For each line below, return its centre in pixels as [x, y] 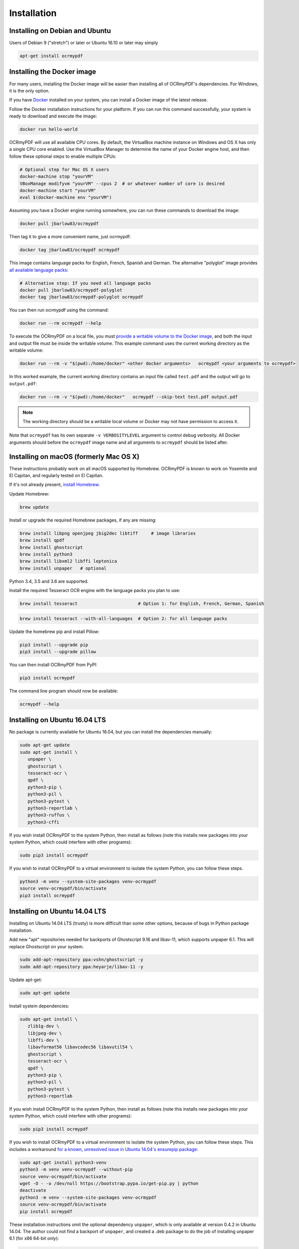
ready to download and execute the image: [53, 116]
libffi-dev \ [44, 1040]
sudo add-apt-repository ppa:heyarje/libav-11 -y [81, 966]
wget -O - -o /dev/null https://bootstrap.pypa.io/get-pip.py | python [109, 1183]
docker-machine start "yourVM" [58, 191]
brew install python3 [46, 554]
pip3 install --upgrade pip [54, 645]
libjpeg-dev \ [45, 1033]
